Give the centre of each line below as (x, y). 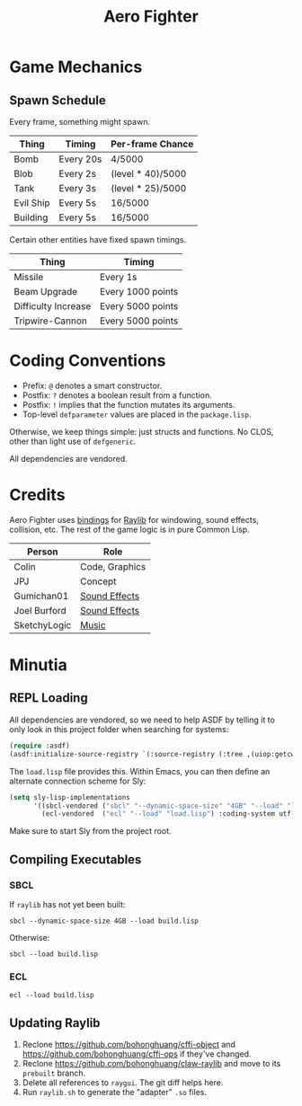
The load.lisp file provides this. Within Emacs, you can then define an (140, 771)
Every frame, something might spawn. (80, 122)
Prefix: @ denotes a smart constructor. (92, 385)
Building (31, 217)
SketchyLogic (43, 624)
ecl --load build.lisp (52, 995)
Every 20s (80, 159)
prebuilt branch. (54, 1073)
